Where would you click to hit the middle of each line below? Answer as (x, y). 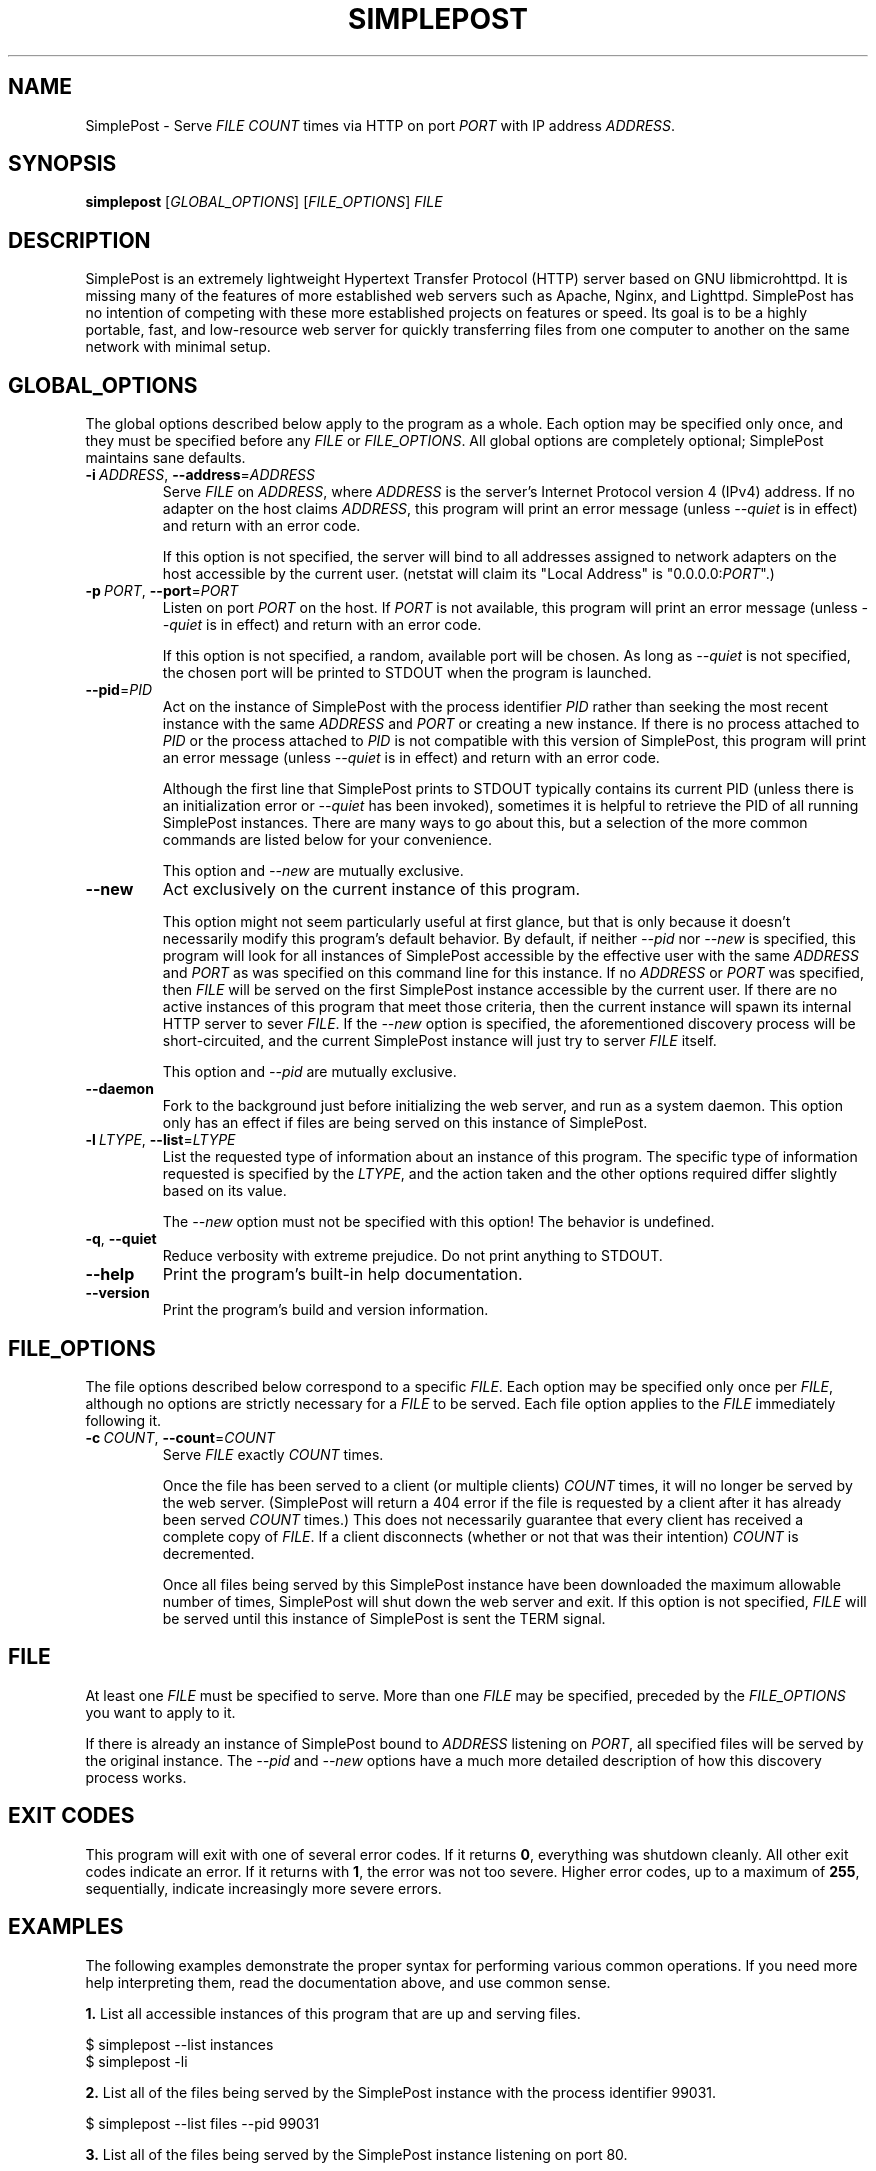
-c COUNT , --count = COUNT (180, 1437)
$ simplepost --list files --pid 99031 (202, 2123)
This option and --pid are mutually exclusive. (309, 1072)
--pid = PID (119, 690)
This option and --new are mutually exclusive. (313, 871)
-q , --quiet (121, 1239)
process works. (136, 1777)
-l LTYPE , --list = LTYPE (160, 1140)
